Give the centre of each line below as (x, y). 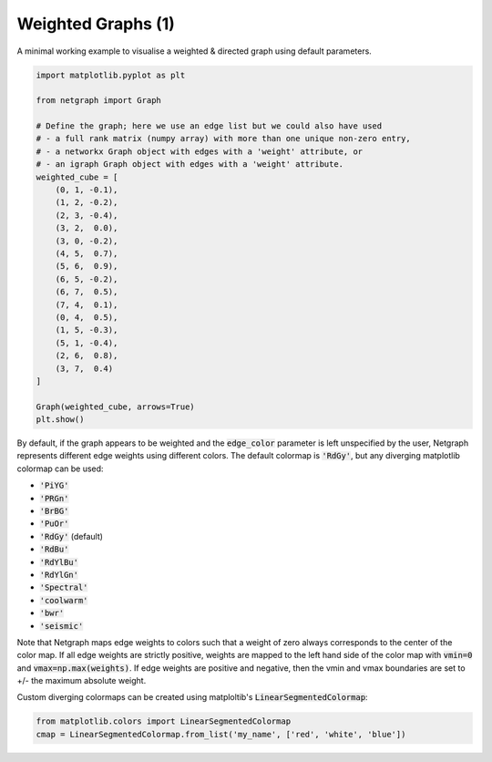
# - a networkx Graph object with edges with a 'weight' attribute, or (200, 151)
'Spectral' (64, 587)
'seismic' (61, 626)
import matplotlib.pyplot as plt (111, 75)
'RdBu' (54, 550)
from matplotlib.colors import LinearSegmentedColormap (164, 721)
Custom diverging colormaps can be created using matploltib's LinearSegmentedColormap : (192, 697)
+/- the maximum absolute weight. (82, 681)
